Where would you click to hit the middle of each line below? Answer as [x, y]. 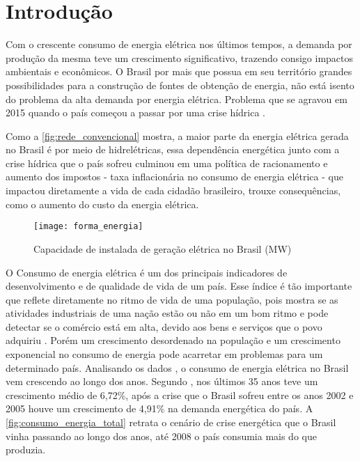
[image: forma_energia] [88, 227]
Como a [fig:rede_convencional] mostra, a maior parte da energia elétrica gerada [177, 135]
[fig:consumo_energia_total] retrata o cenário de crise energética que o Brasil [171, 422]
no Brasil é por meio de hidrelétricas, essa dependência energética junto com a [173, 149]
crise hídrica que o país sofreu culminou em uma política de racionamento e [167, 163]
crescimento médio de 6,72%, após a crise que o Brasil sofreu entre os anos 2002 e [180, 394]
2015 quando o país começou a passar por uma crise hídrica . [136, 112]
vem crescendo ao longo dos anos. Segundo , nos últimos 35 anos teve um [162, 381]
